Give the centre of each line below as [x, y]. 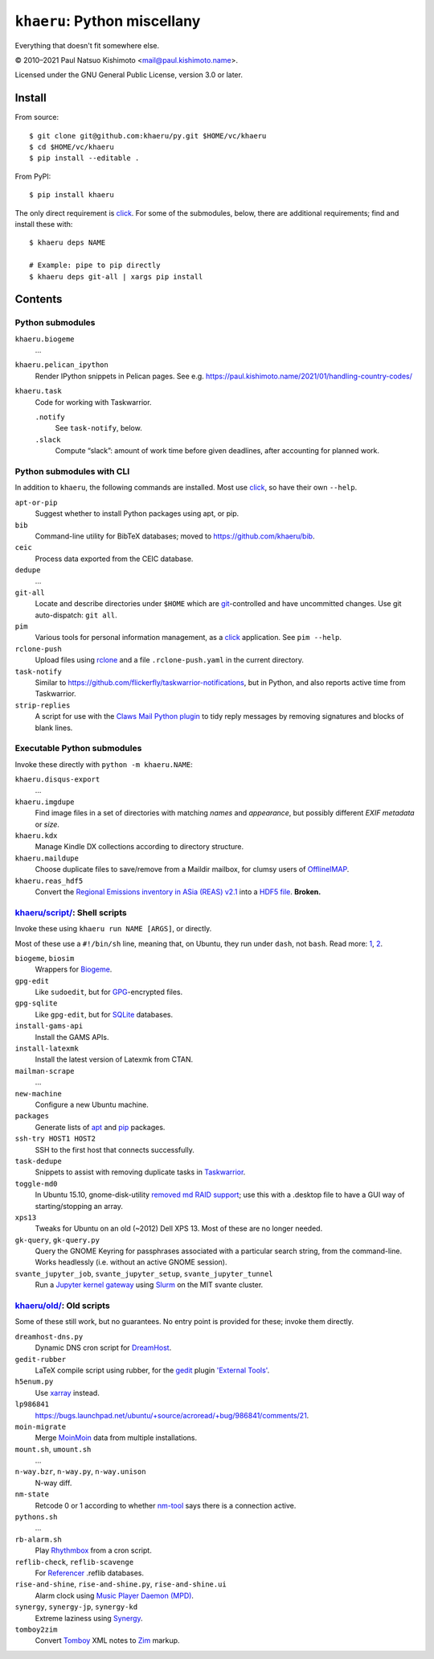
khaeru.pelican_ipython [61, 365]
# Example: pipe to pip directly [95, 265]
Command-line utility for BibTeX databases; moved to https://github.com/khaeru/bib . [175, 536]
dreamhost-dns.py [49, 1337]
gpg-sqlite [36, 1003]
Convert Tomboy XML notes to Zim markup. [107, 1640]
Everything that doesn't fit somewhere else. [87, 45]
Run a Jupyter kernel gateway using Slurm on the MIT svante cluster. [149, 1285]
